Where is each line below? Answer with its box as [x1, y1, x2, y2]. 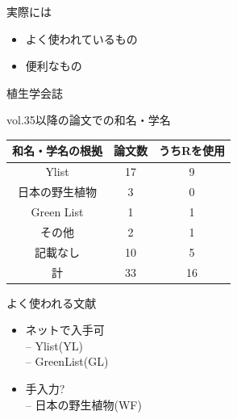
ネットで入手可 [25, 321, 105, 338]
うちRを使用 [159, 142, 226, 159]
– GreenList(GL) [25, 353, 109, 370]
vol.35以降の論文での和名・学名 [6, 111, 171, 128]
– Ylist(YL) [25, 337, 83, 354]
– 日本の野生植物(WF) [25, 396, 142, 413]
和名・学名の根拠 [12, 142, 102, 159]
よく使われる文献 [6, 294, 97, 311]
